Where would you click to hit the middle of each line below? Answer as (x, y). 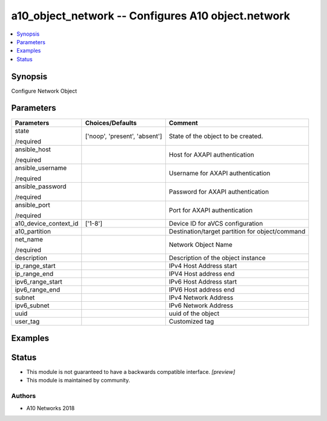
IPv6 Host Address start (203, 281)
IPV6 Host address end (202, 289)
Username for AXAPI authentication (220, 173)
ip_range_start (35, 266)
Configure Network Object (44, 91)
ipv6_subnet (32, 305)
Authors (24, 396)
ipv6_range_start (39, 281)
